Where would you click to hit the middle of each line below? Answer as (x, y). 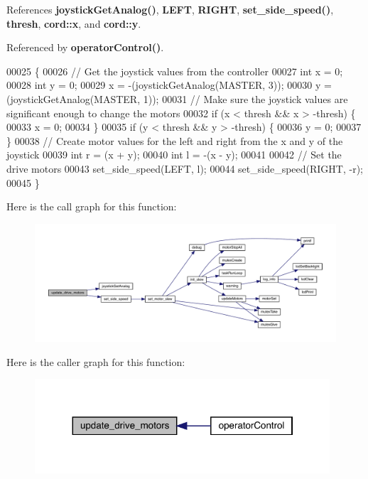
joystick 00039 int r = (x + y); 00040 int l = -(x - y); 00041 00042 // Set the (174, 155)
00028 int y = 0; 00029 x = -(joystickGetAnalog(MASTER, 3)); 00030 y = (169, 85)
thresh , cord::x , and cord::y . (74, 23)
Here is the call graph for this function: (92, 206)
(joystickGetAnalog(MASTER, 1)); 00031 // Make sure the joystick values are (177, 98)
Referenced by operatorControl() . (85, 47)
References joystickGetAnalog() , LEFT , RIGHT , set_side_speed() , (170, 9)
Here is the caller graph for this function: (96, 361)
